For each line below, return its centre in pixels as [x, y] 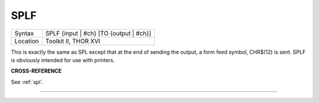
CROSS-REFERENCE [36, 71]
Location [27, 41]
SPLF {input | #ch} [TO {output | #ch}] [98, 33]
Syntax [24, 33]
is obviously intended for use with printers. [63, 60]
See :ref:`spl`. [27, 82]
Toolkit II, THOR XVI [73, 41]
